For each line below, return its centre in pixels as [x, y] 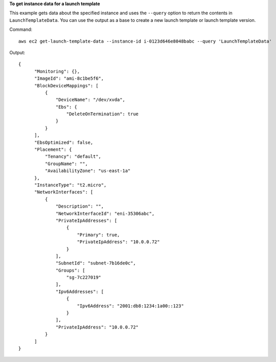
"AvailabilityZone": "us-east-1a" [88, 171]
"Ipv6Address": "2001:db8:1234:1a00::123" [130, 306]
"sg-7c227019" [84, 277]
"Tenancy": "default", [73, 157]
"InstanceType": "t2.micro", [70, 185]
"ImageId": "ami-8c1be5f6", [69, 78]
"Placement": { [53, 150]
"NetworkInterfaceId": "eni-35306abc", [105, 213]
